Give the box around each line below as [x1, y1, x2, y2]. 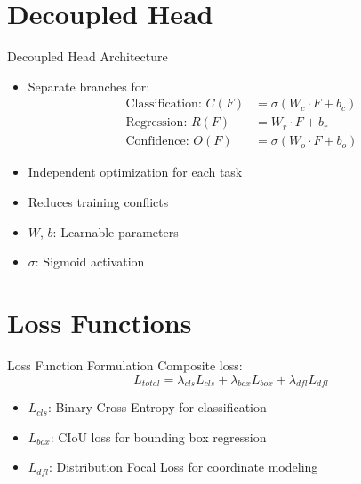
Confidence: [125, 135, 189, 148]
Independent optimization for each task [28, 163, 243, 181]
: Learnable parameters [52, 222, 179, 241]
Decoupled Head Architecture [7, 47, 168, 66]
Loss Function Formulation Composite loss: [7, 355, 243, 374]
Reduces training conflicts [28, 193, 169, 210]
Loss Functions [7, 304, 192, 340]
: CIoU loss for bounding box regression [50, 427, 267, 446]
